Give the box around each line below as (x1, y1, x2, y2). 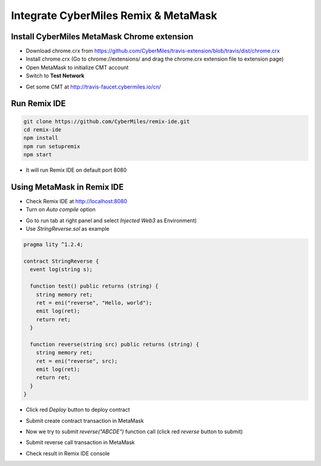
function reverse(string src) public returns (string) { (30, 341, 199, 348)
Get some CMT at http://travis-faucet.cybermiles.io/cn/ (26, 83, 161, 90)
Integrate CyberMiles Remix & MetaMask (11, 9, 218, 22)
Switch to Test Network (26, 72, 84, 80)
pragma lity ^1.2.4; (23, 241, 83, 248)
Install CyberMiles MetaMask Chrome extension (11, 32, 194, 42)
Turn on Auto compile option (26, 206, 96, 213)
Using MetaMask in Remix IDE (11, 182, 124, 192)
